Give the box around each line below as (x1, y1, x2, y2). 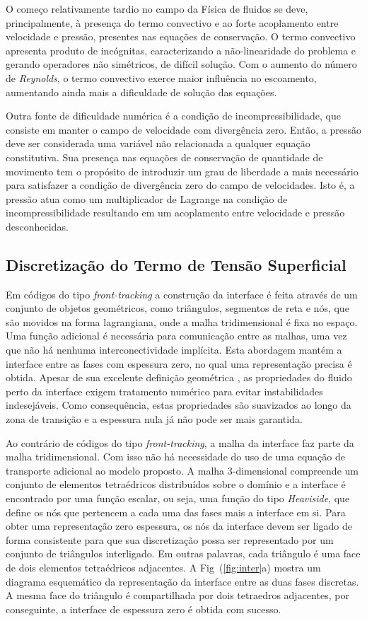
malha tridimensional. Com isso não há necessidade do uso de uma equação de (6, 449, 345, 464)
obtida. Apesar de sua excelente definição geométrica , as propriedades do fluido (6, 370, 352, 385)
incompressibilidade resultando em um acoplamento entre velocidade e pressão (6, 205, 345, 220)
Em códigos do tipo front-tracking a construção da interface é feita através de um (6, 286, 358, 301)
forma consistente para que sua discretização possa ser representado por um (6, 532, 334, 547)
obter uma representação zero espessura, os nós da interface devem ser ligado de (6, 518, 352, 533)
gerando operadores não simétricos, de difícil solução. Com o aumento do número (6, 57, 357, 71)
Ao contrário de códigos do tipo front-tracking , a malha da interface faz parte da (6, 435, 354, 450)
